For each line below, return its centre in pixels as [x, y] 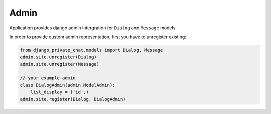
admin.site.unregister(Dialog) [58, 57]
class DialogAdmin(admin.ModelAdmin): [67, 85]
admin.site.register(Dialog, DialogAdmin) [73, 99]
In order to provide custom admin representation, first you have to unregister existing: [98, 37]
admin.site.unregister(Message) [60, 64]
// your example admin [48, 78]
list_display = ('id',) [59, 92]
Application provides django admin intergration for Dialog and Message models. [93, 28]
